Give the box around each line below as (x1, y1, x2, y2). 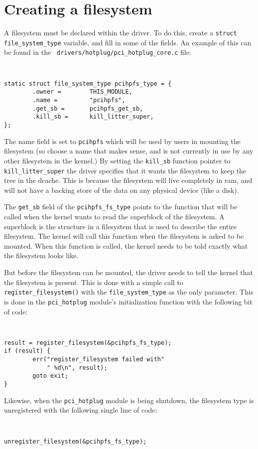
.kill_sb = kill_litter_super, (32, 113, 154, 121)
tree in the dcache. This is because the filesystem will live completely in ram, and (4, 175, 253, 185)
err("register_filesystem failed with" (32, 356, 165, 363)
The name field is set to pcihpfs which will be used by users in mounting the (4, 136, 241, 146)
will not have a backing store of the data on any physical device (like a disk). (4, 184, 239, 195)
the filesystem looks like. (4, 250, 79, 261)
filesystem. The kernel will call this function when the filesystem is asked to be (4, 231, 244, 241)
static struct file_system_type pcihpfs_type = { (4, 80, 172, 87)
